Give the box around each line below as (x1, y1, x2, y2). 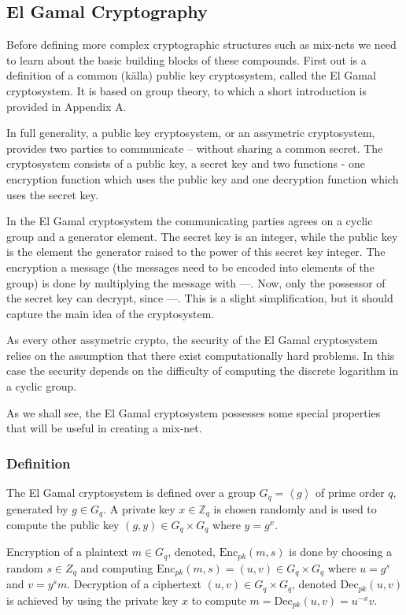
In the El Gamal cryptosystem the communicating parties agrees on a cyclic (6, 213, 373, 229)
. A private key (103, 500, 175, 517)
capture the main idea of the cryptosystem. (6, 305, 215, 321)
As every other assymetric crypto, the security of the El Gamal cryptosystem (6, 332, 378, 348)
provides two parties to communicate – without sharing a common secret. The (6, 139, 383, 156)
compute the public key (6, 516, 120, 532)
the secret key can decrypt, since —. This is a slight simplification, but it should (6, 290, 393, 306)
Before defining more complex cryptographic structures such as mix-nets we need (6, 36, 397, 53)
